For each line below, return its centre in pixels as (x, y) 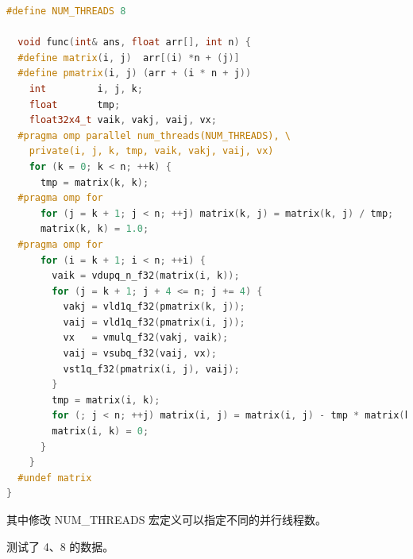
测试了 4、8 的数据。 (60, 546)
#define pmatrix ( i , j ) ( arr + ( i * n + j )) (135, 73)
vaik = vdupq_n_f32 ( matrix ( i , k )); (146, 276)
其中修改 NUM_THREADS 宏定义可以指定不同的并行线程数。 (167, 519)
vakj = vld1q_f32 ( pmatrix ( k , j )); (154, 307)
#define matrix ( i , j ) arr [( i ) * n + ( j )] (129, 58)
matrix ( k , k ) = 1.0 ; (95, 229)
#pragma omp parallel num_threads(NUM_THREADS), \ (154, 135)
